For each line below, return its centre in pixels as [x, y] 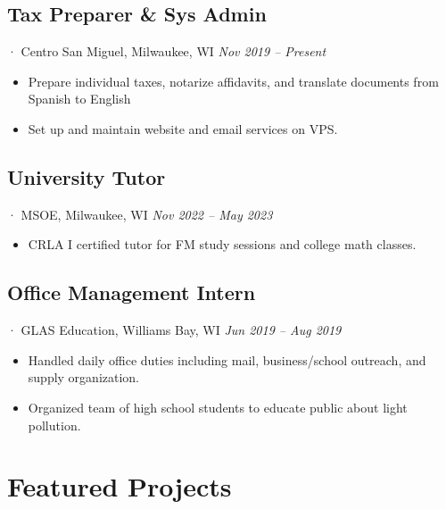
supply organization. [84, 377]
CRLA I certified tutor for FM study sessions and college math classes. [222, 244]
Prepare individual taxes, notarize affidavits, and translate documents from [233, 81]
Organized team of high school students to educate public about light [218, 407]
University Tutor [87, 176]
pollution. [54, 425]
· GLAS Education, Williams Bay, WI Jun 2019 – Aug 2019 [174, 330]
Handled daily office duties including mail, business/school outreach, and [227, 359]
